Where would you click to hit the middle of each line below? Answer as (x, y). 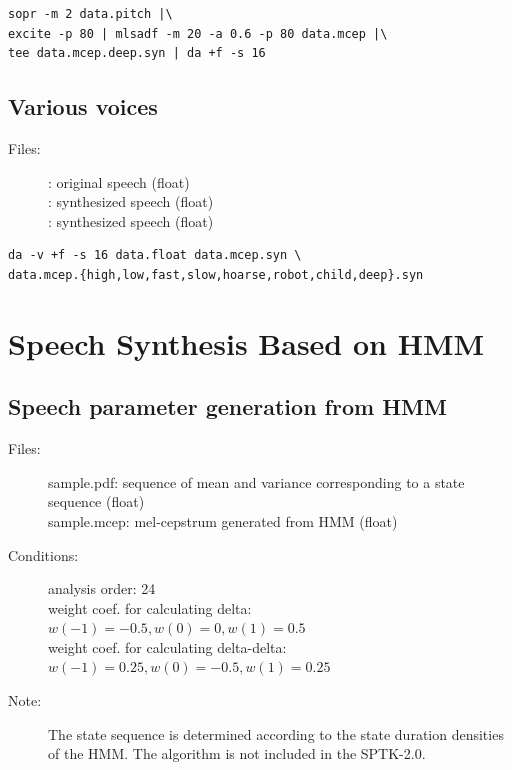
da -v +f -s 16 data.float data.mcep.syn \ (155, 255)
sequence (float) (96, 501)
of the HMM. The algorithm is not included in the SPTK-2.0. (237, 753)
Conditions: (43, 554)
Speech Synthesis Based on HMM (246, 342)
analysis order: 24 (102, 588)
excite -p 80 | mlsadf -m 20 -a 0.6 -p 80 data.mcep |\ (198, 33)
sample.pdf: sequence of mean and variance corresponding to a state (256, 481)
